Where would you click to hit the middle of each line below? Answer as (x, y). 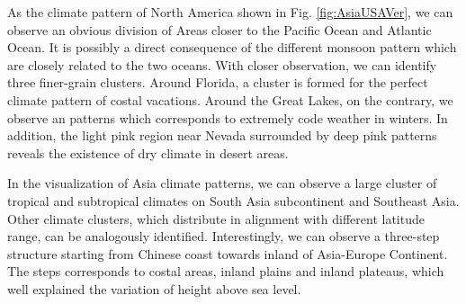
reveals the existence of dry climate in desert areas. (148, 152)
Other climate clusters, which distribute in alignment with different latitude (216, 218)
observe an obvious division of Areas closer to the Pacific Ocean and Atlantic (220, 29)
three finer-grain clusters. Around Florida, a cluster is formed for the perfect (218, 82)
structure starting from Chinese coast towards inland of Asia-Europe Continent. (228, 253)
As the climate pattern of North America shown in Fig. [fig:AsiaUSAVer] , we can (230, 12)
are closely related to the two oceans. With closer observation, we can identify (222, 64)
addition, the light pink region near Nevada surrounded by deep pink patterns (222, 135)
